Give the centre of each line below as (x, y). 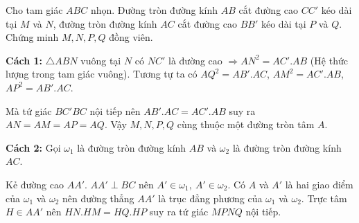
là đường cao (195, 60)
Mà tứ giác (29, 110)
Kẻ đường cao (35, 184)
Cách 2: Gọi (33, 147)
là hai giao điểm (319, 184)
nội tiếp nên (115, 110)
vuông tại (101, 60)
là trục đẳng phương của (210, 198)
